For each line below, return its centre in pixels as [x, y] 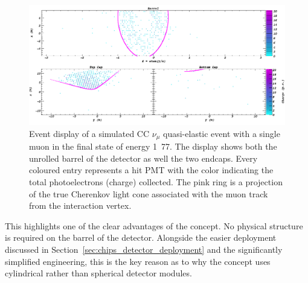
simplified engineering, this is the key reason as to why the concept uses [138, 261]
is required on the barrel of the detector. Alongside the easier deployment [141, 237]
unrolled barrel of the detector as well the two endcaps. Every [143, 158]
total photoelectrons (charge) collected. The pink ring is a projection [156, 181]
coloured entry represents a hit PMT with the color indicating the [151, 170]
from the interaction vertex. [80, 205]
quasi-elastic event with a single [222, 133]
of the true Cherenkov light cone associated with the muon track [149, 193]
